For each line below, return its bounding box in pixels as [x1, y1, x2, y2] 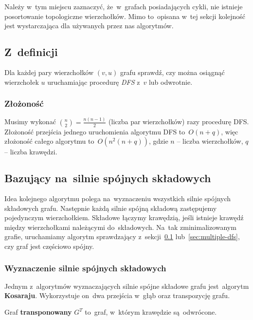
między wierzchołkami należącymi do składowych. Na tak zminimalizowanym [4, 222, 236, 232]
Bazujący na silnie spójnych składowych [4, 170, 211, 186]
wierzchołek [4, 76, 39, 87]
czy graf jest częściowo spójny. [4, 241, 94, 251]
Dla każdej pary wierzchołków [4, 67, 94, 77]
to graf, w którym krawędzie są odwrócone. [85, 307, 217, 317]
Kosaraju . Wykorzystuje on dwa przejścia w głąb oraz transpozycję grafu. [4, 290, 230, 301]
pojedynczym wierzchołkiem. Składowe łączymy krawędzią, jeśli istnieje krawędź [4, 212, 244, 223]
